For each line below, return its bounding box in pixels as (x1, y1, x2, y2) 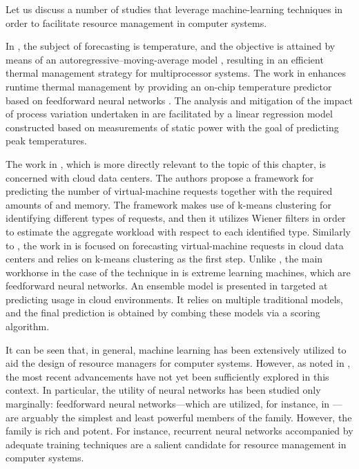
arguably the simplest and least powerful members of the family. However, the (21, 410, 352, 424)
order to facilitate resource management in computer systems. (6, 15, 267, 30)
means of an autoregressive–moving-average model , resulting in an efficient (6, 52, 324, 66)
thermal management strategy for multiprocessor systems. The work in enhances (6, 66, 347, 80)
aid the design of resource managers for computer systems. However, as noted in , (6, 356, 351, 370)
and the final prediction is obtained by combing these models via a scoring (6, 305, 320, 320)
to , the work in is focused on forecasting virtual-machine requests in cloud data (6, 238, 344, 252)
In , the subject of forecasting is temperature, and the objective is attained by (6, 39, 336, 53)
